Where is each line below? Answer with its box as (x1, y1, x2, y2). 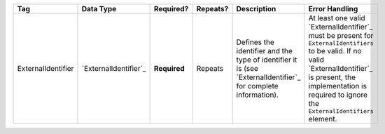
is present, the (308, 72, 356, 82)
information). (236, 90, 279, 100)
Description (236, 4, 276, 13)
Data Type (81, 4, 117, 13)
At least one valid (308, 13, 365, 22)
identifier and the (236, 46, 293, 55)
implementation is (308, 81, 367, 91)
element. (308, 114, 337, 123)
